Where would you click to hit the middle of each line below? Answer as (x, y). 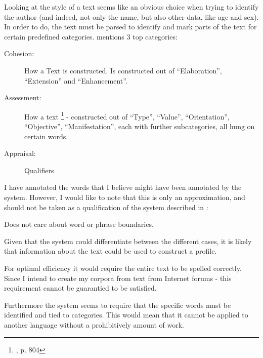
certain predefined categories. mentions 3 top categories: (91, 36)
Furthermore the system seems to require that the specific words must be (118, 305)
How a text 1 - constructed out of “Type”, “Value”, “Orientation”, (127, 115)
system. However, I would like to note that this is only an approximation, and (125, 197)
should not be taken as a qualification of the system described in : (106, 207)
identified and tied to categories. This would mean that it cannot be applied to (126, 315)
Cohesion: (19, 53)
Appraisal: (20, 153)
